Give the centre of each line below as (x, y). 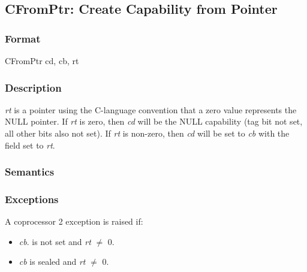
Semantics (30, 172)
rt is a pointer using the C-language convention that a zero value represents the (151, 109)
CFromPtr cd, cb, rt (42, 61)
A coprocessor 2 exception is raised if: (74, 221)
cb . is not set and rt (55, 241)
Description (33, 87)
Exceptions (32, 199)
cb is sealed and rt (52, 262)
